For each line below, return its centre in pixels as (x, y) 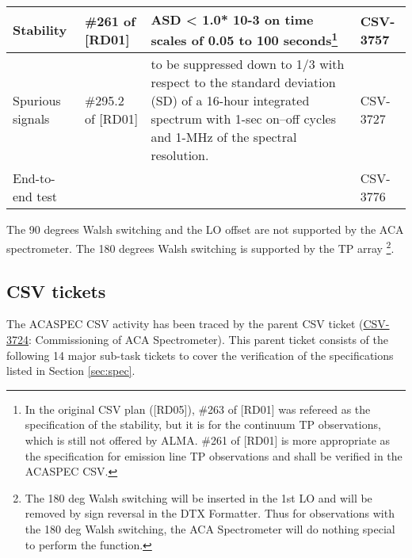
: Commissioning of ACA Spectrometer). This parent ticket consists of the (208, 339)
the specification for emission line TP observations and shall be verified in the (214, 455)
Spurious (37, 101)
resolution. (180, 155)
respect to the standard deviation (243, 82)
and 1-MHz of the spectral (224, 137)
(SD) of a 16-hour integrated (230, 101)
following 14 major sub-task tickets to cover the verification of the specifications (200, 355)
